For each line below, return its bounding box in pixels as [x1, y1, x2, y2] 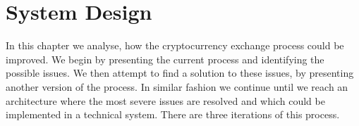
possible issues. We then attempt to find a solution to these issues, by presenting [6, 65, 354, 80]
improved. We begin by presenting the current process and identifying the [6, 51, 324, 66]
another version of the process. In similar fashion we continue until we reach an [6, 79, 348, 94]
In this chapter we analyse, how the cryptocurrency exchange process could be [6, 38, 344, 53]
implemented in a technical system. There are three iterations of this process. [6, 107, 340, 122]
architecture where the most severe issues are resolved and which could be [6, 93, 325, 108]
